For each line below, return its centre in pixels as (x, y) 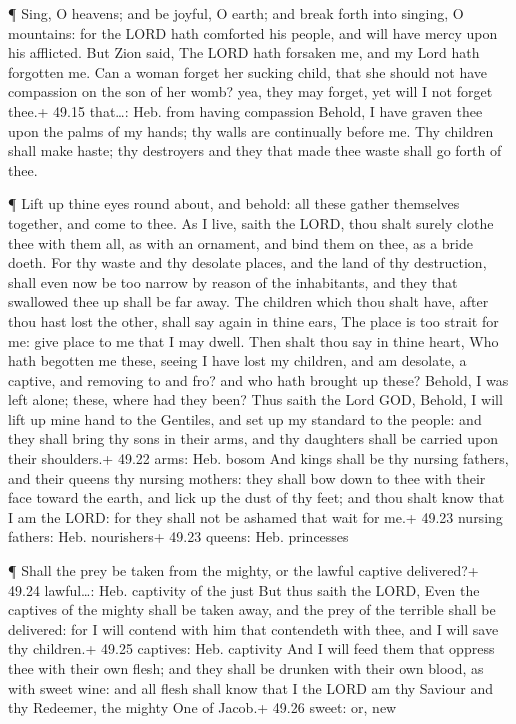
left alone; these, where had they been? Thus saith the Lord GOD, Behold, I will (255, 399)
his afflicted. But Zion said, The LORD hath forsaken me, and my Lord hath (244, 52)
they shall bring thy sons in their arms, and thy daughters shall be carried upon (253, 438)
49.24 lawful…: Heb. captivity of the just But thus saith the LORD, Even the (244, 589)
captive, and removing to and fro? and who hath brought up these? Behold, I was (258, 379)
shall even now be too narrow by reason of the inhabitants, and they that (233, 281)
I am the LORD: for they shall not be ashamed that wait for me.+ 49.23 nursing (255, 516)
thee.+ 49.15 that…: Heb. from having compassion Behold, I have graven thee (245, 110)
